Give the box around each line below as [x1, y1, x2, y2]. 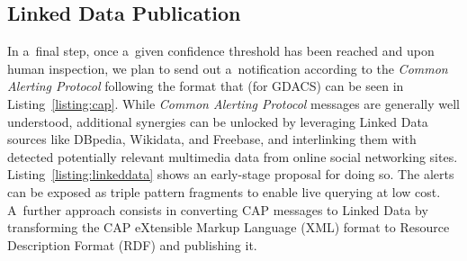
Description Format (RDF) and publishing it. [7, 235, 257, 254]
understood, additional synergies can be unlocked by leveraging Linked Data [7, 112, 428, 130]
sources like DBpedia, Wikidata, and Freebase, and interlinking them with [7, 130, 417, 148]
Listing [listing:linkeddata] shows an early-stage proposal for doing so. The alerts [7, 165, 454, 184]
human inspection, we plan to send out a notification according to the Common [7, 58, 448, 77]
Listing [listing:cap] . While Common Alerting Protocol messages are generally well [7, 94, 460, 112]
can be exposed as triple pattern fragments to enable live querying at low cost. [7, 182, 441, 201]
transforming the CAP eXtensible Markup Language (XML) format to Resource [7, 218, 450, 237]
